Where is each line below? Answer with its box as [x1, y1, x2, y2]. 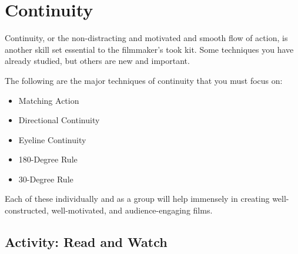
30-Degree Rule [18, 172, 73, 185]
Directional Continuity [18, 114, 100, 126]
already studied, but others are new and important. [5, 55, 190, 67]
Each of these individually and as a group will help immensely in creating [5, 192, 270, 205]
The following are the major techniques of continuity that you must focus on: [5, 74, 283, 86]
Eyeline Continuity [18, 133, 86, 145]
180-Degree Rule [18, 153, 78, 165]
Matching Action [18, 94, 79, 106]
